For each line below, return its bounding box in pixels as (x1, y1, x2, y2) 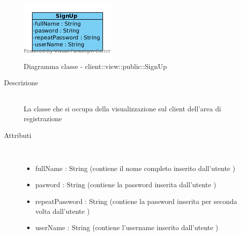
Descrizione (4, 77, 38, 88)
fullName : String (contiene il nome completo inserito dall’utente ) (35, 163, 236, 173)
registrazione (24, 113, 62, 123)
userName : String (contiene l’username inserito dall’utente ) (35, 222, 218, 233)
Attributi (4, 130, 32, 140)
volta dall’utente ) (35, 205, 90, 216)
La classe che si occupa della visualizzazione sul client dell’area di (24, 103, 221, 114)
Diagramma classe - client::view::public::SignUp (24, 61, 167, 71)
